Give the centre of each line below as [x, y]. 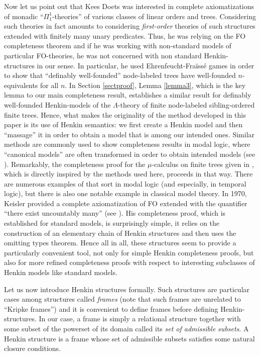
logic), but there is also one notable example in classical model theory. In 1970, [125, 193]
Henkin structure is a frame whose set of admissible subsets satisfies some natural [129, 338]
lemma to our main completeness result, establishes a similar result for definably [128, 95]
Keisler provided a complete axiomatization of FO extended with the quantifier [126, 203]
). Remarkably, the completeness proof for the [75, 164]
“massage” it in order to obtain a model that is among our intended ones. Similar [129, 134]
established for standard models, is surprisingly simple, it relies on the [112, 223]
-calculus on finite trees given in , [203, 164]
